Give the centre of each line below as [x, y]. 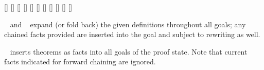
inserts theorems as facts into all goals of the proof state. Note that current [129, 51]
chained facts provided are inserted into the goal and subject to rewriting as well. [132, 34]
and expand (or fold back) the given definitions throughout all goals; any [128, 24]
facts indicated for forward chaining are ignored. [80, 62]
